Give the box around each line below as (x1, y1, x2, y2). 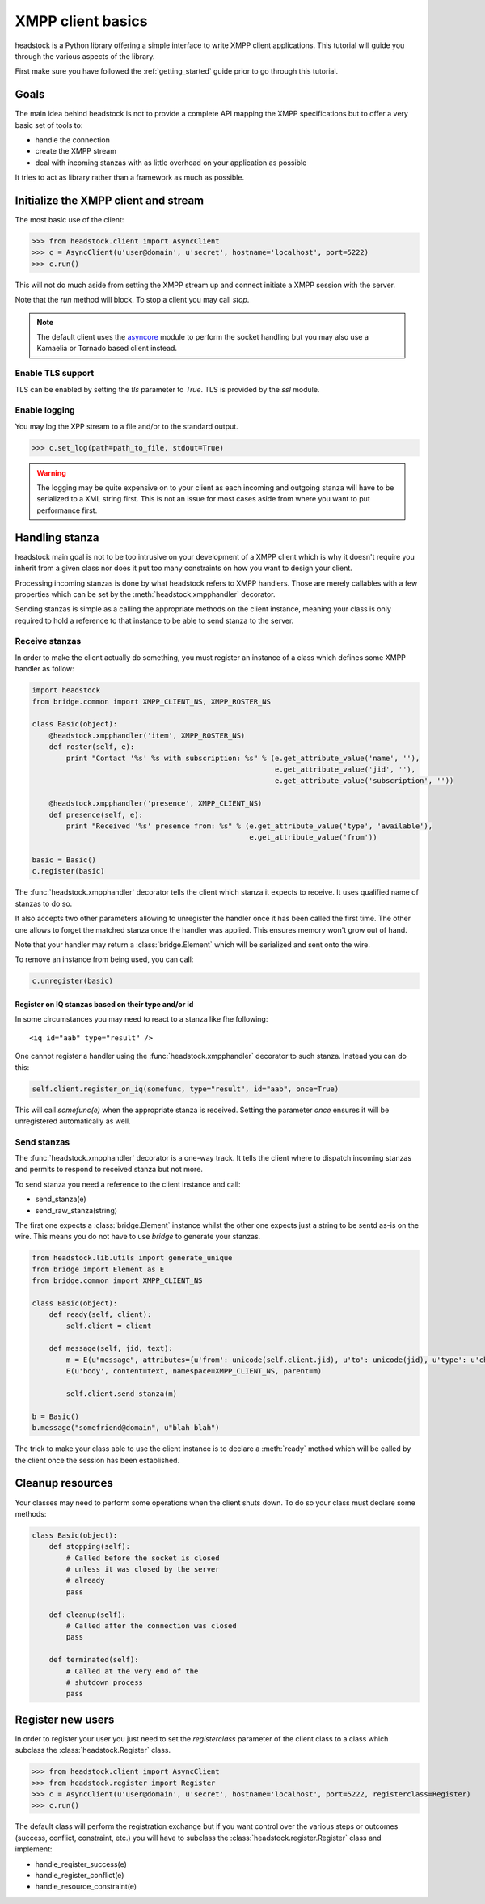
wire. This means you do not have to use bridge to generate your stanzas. (15, 1232, 261, 1242)
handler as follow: (15, 664, 74, 674)
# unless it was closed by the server (65, 1565, 220, 1574)
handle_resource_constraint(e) (35, 1881, 137, 1892)
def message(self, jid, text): (48, 1343, 173, 1353)
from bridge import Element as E (32, 1264, 165, 1274)
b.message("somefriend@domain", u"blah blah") (32, 1424, 220, 1432)
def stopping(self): (48, 1542, 131, 1551)
